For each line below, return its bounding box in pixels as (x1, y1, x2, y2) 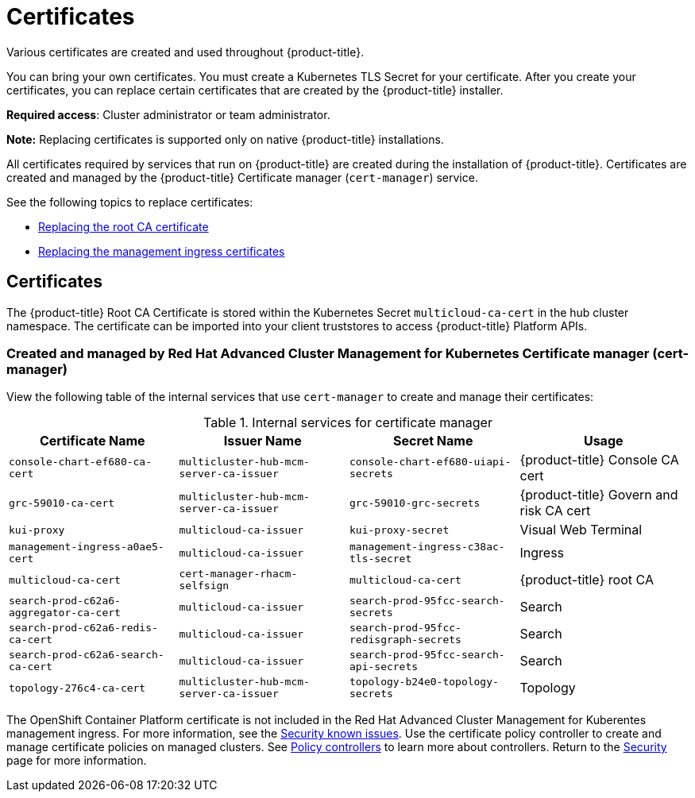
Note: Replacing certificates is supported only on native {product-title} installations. (6, 132, 444, 146)
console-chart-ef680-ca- (9, 456, 153, 468)
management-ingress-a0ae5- (9, 541, 164, 553)
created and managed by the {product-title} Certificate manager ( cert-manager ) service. (6, 170, 478, 184)
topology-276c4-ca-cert (9, 681, 146, 694)
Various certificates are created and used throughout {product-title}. (6, 44, 365, 59)
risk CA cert (519, 503, 591, 519)
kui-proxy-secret (349, 523, 450, 536)
